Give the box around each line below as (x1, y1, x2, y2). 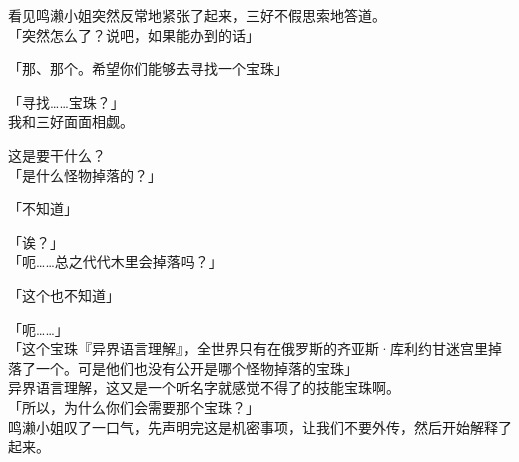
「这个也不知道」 (8, 284, 120, 305)
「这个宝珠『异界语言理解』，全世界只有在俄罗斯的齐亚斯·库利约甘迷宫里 (8, 338, 488, 359)
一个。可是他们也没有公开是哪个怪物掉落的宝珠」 (35, 357, 358, 378)
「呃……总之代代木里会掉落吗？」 (8, 251, 223, 272)
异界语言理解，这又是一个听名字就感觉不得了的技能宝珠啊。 (8, 377, 400, 398)
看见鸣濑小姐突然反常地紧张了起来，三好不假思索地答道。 (8, 5, 386, 25)
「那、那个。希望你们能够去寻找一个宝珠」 (8, 58, 288, 79)
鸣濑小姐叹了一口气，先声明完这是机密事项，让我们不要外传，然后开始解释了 (8, 416, 512, 437)
